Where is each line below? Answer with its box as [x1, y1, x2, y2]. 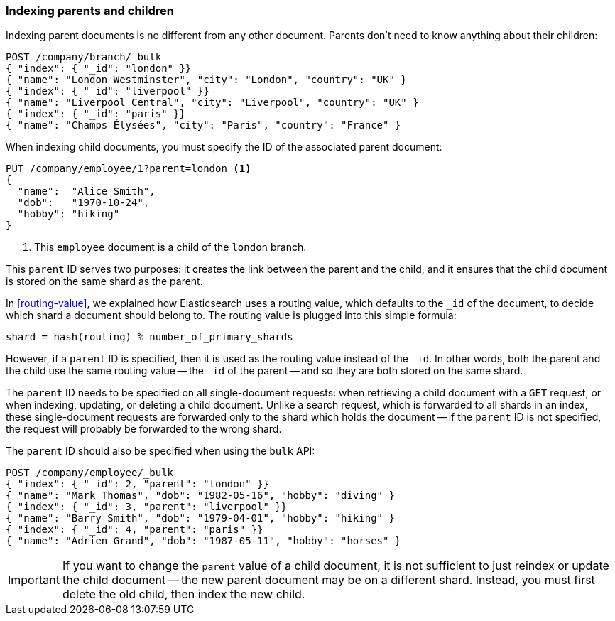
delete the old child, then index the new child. [62, 587, 305, 602]
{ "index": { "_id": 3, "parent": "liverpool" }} [6, 501, 288, 513]
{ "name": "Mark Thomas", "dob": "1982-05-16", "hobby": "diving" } [6, 490, 395, 502]
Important [8, 573, 60, 588]
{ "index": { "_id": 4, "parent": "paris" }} [6, 524, 263, 536]
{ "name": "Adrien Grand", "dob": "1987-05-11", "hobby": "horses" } [6, 535, 401, 547]
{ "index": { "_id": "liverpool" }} [6, 85, 209, 97]
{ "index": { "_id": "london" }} [6, 63, 192, 75]
